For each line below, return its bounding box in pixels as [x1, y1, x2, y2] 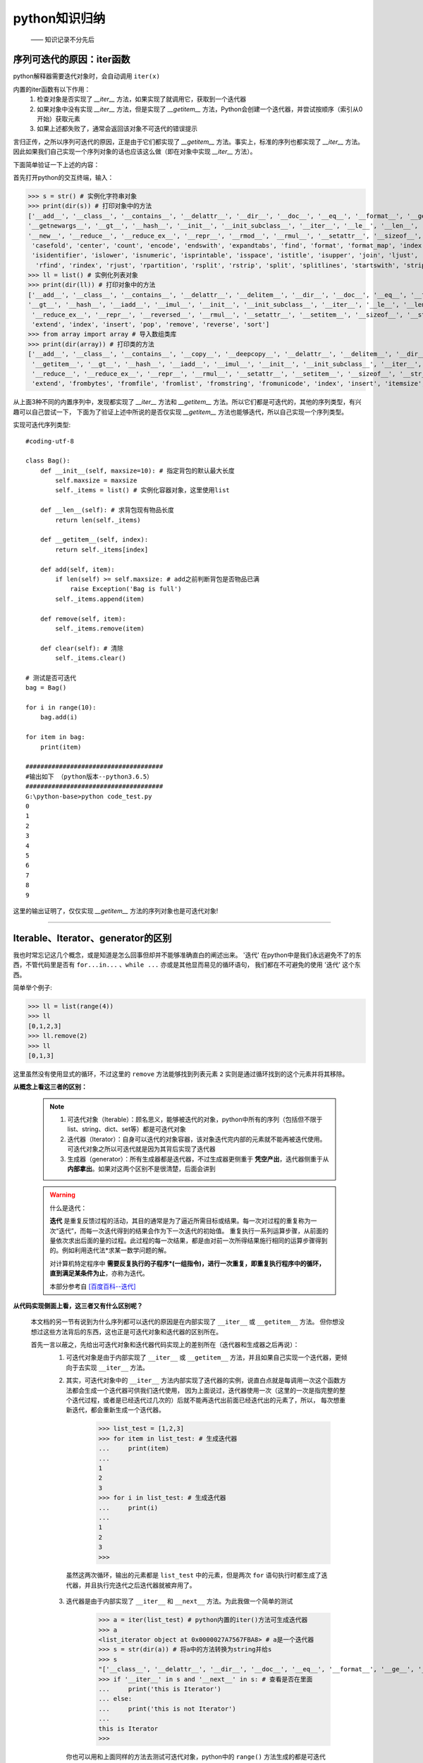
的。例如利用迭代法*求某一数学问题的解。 [49, 1246, 171, 1255]
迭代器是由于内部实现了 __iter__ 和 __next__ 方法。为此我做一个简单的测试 [66, 1597, 293, 1606]
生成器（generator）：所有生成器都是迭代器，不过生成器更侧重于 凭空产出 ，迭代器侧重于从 [67, 1154, 329, 1163]
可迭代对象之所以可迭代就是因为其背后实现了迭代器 [67, 1145, 216, 1153]
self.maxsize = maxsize [55, 477, 137, 484]
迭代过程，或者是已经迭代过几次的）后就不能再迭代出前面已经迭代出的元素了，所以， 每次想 [71, 1396, 340, 1405]
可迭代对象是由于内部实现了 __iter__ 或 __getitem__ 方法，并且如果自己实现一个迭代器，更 [66, 1353, 341, 1362]
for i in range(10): [25, 704, 97, 712]
